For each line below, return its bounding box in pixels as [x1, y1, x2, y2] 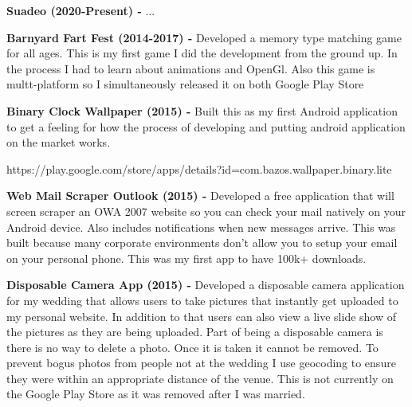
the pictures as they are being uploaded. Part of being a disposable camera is [6, 323, 383, 340]
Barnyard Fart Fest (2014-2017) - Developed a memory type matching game [6, 29, 402, 45]
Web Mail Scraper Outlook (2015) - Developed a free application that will [6, 187, 394, 204]
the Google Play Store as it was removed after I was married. [6, 385, 305, 402]
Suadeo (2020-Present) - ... [6, 2, 155, 18]
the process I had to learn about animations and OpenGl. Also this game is [6, 60, 375, 76]
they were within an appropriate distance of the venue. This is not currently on [6, 370, 394, 386]
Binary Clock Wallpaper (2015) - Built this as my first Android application [6, 102, 398, 119]
